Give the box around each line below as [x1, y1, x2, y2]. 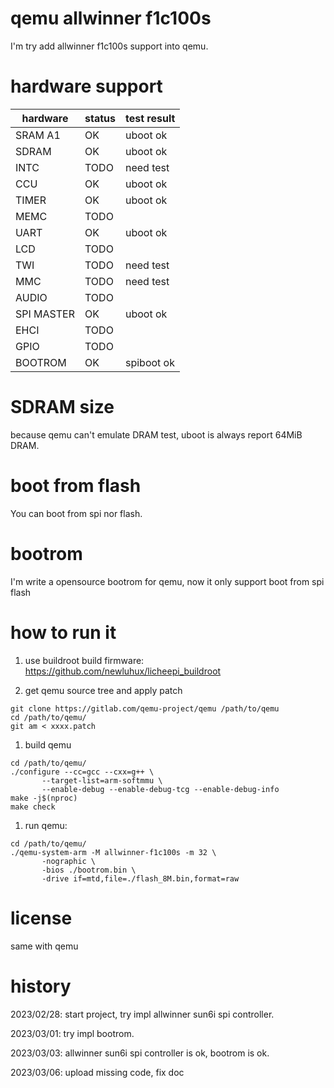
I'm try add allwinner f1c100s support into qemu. [10, 40, 209, 52]
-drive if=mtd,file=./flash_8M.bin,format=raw [41, 873, 240, 884]
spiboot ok [124, 355, 175, 369]
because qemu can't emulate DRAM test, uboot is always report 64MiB [10, 428, 303, 441]
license [10, 907, 73, 929]
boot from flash [10, 475, 142, 497]
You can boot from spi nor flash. [10, 507, 143, 519]
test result [124, 111, 176, 125]
